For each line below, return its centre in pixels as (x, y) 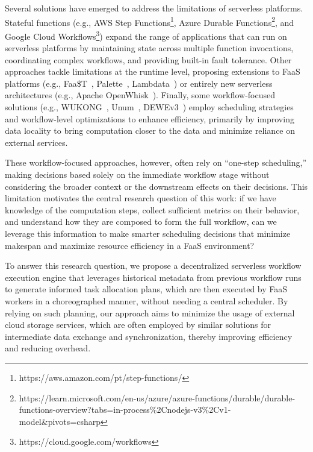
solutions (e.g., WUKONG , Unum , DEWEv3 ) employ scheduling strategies (149, 107)
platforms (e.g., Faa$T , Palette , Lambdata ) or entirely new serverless (139, 83)
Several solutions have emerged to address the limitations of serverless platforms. (154, 8)
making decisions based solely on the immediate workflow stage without (137, 174)
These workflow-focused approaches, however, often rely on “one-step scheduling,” (156, 162)
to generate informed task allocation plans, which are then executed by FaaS (146, 289)
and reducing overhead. (48, 348)
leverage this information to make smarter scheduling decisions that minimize (148, 233)
